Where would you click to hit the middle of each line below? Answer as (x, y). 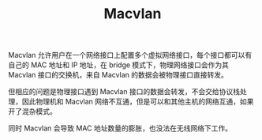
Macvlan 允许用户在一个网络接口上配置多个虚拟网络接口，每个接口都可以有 (130, 55)
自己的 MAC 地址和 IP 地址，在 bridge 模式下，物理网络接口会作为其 (119, 65)
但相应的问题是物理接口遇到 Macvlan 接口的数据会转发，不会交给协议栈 (124, 92)
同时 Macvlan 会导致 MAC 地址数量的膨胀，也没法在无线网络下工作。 (120, 128)
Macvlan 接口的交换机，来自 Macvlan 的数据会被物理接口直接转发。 (118, 75)
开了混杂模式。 (32, 112)
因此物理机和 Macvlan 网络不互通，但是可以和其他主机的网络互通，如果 (138, 102)
